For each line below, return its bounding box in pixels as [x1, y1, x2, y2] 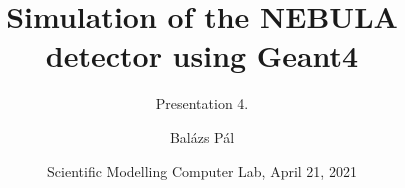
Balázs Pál [169, 126, 235, 147]
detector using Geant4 [45, 35, 359, 76]
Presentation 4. [155, 93, 249, 114]
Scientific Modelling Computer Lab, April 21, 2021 [47, 160, 357, 181]
